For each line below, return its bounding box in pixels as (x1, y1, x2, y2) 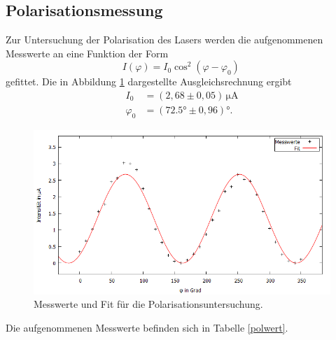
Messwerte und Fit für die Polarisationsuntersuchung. (34, 297, 263, 311)
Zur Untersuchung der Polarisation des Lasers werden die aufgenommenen (6, 32, 323, 47)
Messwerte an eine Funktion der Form (6, 45, 169, 60)
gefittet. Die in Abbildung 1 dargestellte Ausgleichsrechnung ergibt (6, 74, 292, 89)
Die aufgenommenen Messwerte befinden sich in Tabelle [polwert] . (6, 320, 288, 334)
